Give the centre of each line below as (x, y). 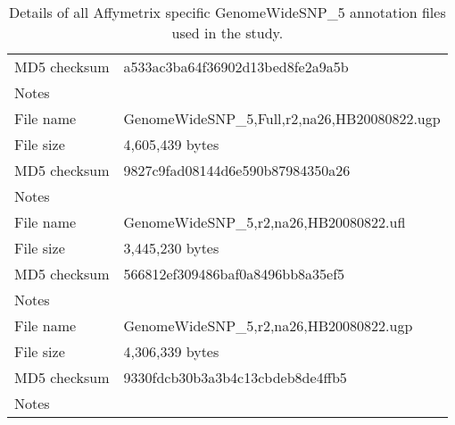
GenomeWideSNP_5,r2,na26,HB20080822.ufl (265, 222)
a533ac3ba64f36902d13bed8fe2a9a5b (236, 67)
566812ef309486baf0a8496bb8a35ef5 (234, 274)
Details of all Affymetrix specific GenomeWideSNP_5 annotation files (227, 12)
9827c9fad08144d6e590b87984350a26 (237, 170)
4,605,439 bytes (171, 144)
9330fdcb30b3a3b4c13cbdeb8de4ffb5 (235, 377)
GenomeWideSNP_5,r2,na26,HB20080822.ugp (268, 325)
